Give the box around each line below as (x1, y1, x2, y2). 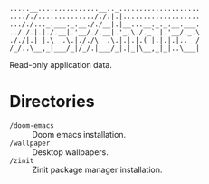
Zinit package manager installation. (32, 164, 163, 175)
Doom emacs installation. (32, 129, 127, 140)
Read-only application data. (9, 60, 113, 70)
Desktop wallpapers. (32, 146, 109, 158)
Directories (9, 92, 95, 112)
